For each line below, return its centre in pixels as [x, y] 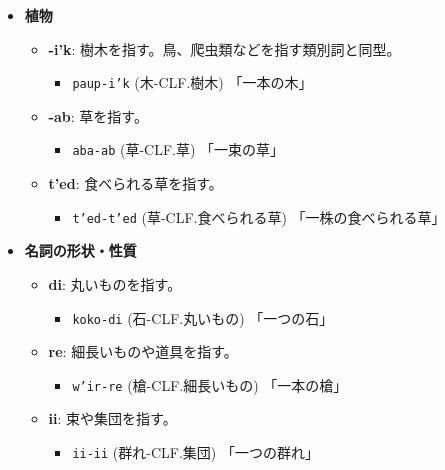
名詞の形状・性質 [80, 250]
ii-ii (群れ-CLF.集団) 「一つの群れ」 [195, 452]
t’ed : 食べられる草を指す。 [135, 183]
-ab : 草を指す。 [98, 115]
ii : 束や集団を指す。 [112, 418]
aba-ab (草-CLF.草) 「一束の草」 [178, 149]
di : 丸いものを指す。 [115, 283]
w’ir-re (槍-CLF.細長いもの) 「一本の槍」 [210, 384]
